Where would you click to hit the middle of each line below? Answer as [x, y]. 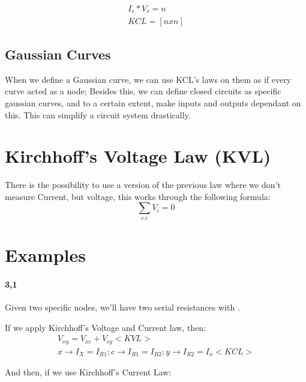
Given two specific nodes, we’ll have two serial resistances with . [122, 307]
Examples [45, 254]
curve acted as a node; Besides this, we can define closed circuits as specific [143, 91]
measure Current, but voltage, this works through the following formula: [138, 196]
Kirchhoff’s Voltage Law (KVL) [138, 156]
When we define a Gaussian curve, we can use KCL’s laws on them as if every [148, 79]
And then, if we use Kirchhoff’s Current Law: [88, 372]
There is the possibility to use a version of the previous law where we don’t [143, 185]
